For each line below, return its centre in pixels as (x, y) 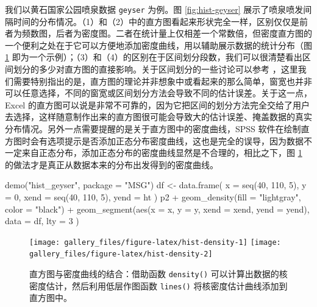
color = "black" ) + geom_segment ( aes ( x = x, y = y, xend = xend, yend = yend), (157, 209)
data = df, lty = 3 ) (42, 221)
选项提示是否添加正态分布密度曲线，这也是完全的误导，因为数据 (175, 140)
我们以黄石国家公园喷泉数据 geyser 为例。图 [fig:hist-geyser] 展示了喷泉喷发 (154, 9)
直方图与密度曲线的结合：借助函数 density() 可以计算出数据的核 (158, 274)
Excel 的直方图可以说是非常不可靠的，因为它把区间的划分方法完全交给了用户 (157, 104)
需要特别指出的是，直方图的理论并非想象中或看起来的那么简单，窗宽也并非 (162, 81)
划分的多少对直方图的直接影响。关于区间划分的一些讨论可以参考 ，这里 (155, 69)
